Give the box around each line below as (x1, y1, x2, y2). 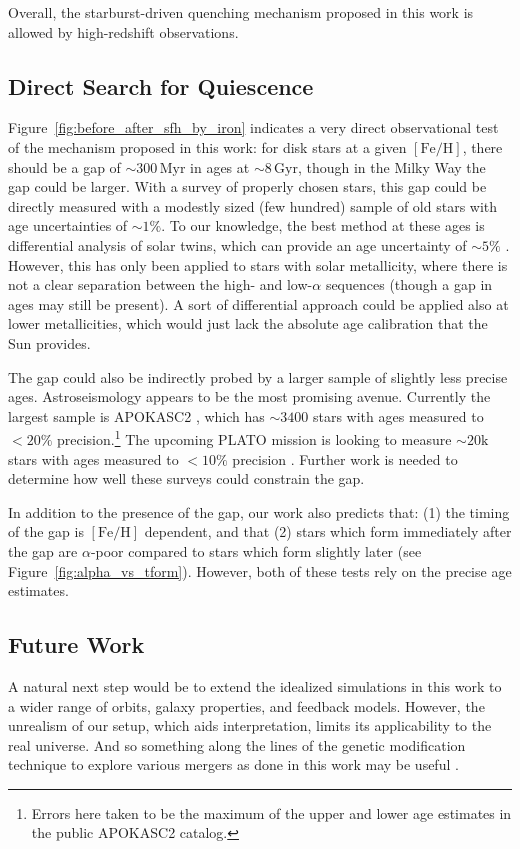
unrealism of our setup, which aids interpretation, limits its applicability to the (8, 715, 492, 736)
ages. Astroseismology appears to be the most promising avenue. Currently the (8, 386, 491, 407)
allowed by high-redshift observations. (8, 21, 239, 42)
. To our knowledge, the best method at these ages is (161, 215, 485, 236)
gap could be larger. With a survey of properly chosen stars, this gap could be (8, 176, 487, 197)
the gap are (8, 540, 78, 561)
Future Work (8, 629, 145, 660)
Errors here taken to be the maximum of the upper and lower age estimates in (31, 802, 512, 823)
